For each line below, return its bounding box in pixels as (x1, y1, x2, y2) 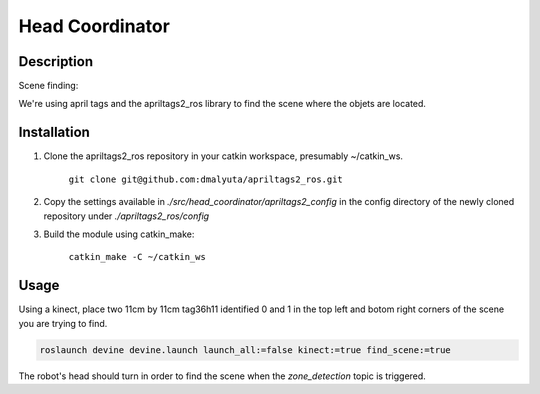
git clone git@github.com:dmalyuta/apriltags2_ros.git (68, 173, 344, 185)
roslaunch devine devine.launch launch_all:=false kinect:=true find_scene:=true (39, 344, 452, 355)
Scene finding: (18, 80, 79, 92)
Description (18, 53, 94, 70)
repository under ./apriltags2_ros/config (43, 210, 210, 222)
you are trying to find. (18, 317, 108, 329)
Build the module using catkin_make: (43, 228, 195, 240)
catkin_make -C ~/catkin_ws (68, 251, 207, 263)
